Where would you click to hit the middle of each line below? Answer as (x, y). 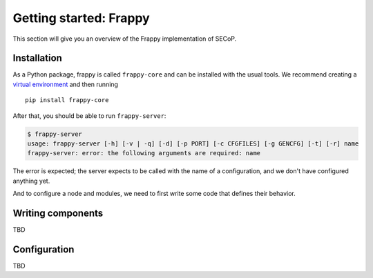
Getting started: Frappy (81, 18)
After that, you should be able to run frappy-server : (89, 116)
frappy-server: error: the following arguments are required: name (144, 153)
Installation (37, 58)
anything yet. (31, 181)
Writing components (58, 213)
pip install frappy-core (67, 100)
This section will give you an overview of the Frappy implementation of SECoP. (125, 39)
